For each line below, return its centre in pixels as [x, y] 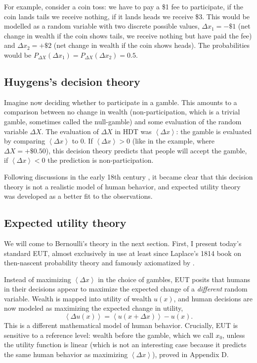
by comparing [25, 141]
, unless [234, 335]
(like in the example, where [173, 141]
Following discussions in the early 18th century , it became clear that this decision [128, 176]
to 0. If [82, 141]
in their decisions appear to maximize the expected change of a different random [126, 289]
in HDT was [133, 131]
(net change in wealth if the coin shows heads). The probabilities [152, 45]
